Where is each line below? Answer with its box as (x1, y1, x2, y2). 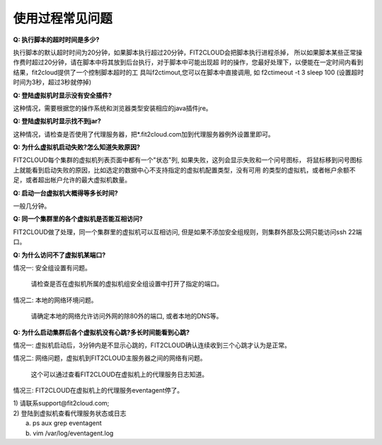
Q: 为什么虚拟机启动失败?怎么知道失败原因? (13, 143, 141, 151)
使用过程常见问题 (13, 11, 113, 26)
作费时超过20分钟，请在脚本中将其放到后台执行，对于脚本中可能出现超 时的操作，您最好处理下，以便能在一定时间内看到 (13, 58, 364, 67)
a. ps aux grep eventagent (25, 419, 102, 427)
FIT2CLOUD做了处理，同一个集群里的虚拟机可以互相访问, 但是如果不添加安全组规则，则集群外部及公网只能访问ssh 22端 (13, 227, 362, 236)
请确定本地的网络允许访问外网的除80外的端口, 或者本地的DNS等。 (30, 312, 223, 320)
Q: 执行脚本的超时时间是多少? (13, 35, 100, 44)
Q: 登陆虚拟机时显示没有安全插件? (13, 91, 112, 99)
